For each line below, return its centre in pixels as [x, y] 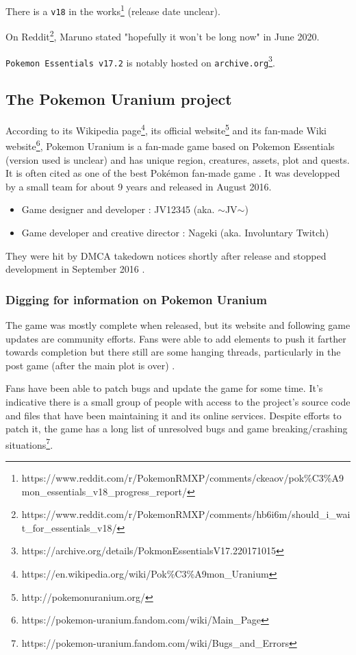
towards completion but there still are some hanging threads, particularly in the [173, 352]
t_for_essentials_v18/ [69, 527]
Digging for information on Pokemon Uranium [136, 299]
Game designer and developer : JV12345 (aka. [118, 209]
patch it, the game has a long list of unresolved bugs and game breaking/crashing [177, 429]
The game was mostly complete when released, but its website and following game [178, 324]
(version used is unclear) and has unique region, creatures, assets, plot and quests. [178, 159]
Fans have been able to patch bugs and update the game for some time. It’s [164, 388]
